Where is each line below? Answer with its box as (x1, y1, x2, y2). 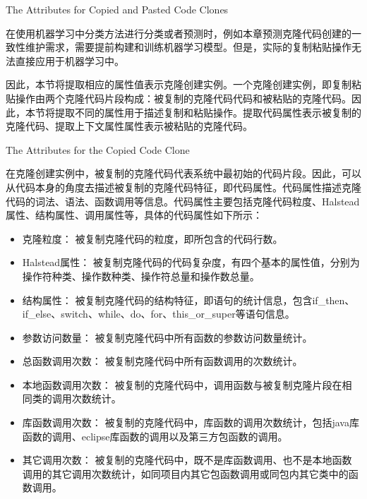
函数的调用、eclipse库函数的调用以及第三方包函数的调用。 (22, 428, 288, 443)
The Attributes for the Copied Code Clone (6, 142, 190, 157)
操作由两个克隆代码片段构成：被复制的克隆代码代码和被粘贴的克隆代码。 (15, 90, 351, 105)
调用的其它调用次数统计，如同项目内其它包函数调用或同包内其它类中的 (22, 466, 349, 481)
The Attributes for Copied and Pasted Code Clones (6, 2, 229, 16)
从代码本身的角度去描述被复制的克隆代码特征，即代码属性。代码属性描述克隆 (6, 179, 361, 194)
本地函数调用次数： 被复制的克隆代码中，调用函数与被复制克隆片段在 (22, 377, 342, 392)
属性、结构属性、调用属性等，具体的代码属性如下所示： (6, 208, 263, 222)
